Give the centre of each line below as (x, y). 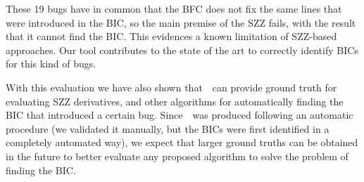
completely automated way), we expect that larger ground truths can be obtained (182, 142)
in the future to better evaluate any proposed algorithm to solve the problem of (177, 156)
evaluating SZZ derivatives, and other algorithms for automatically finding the (175, 101)
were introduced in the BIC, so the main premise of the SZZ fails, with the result (181, 22)
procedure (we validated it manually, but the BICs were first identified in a (168, 128)
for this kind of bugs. (51, 64)
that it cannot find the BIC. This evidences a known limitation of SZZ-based (171, 36)
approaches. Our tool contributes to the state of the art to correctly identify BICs (182, 50)
